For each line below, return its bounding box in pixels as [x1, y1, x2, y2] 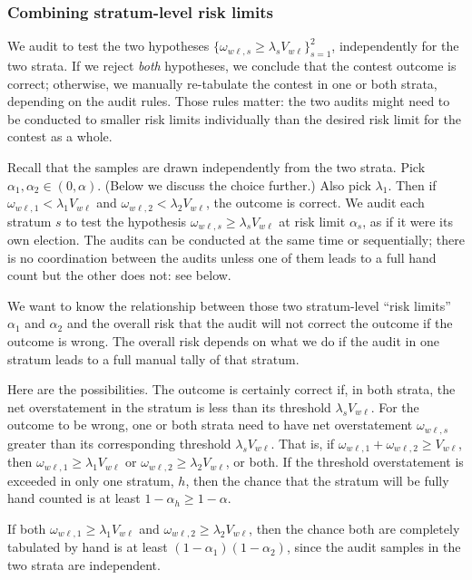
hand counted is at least [7, 488, 141, 507]
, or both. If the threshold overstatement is [225, 452, 464, 471]
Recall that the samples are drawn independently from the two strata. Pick [7, 157, 426, 176]
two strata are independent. [7, 556, 161, 575]
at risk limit [279, 211, 346, 230]
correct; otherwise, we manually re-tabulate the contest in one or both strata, [7, 73, 438, 92]
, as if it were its [362, 211, 453, 230]
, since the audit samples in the [286, 537, 461, 556]
